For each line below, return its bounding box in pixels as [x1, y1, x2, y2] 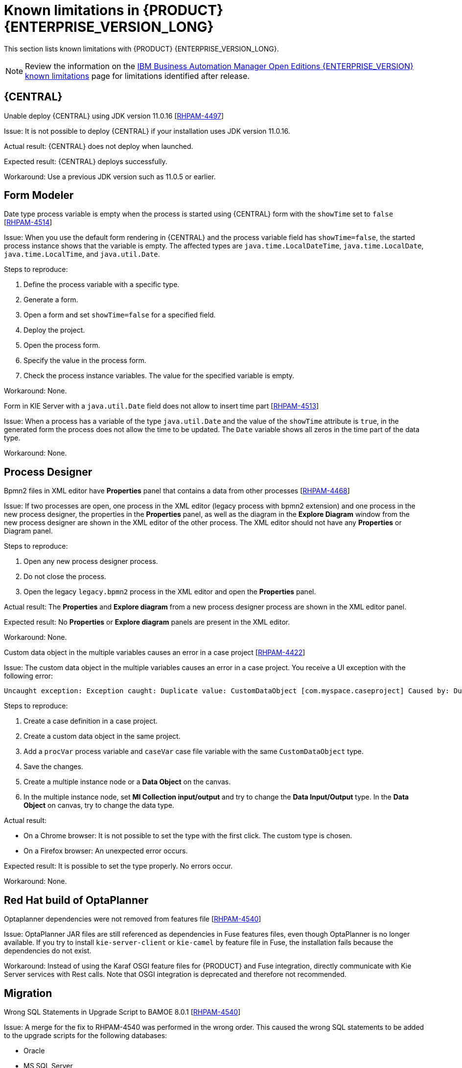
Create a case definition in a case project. [23, 717, 158, 726]
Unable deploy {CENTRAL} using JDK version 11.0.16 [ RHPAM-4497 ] [4, 111, 224, 120]
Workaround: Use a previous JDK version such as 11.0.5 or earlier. [4, 172, 216, 181]
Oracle [23, 1046, 45, 1055]
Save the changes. [23, 762, 83, 771]
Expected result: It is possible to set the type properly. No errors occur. [4, 862, 233, 871]
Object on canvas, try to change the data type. [23, 801, 174, 810]
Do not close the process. [23, 572, 106, 581]
